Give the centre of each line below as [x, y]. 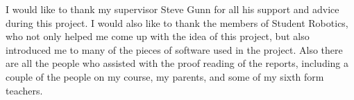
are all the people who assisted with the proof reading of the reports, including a [177, 63]
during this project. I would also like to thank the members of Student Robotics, [177, 22]
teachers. [24, 90]
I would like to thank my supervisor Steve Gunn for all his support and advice [172, 9]
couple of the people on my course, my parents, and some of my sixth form [165, 76]
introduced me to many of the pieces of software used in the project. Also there [174, 49]
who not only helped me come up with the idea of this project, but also [158, 36]
